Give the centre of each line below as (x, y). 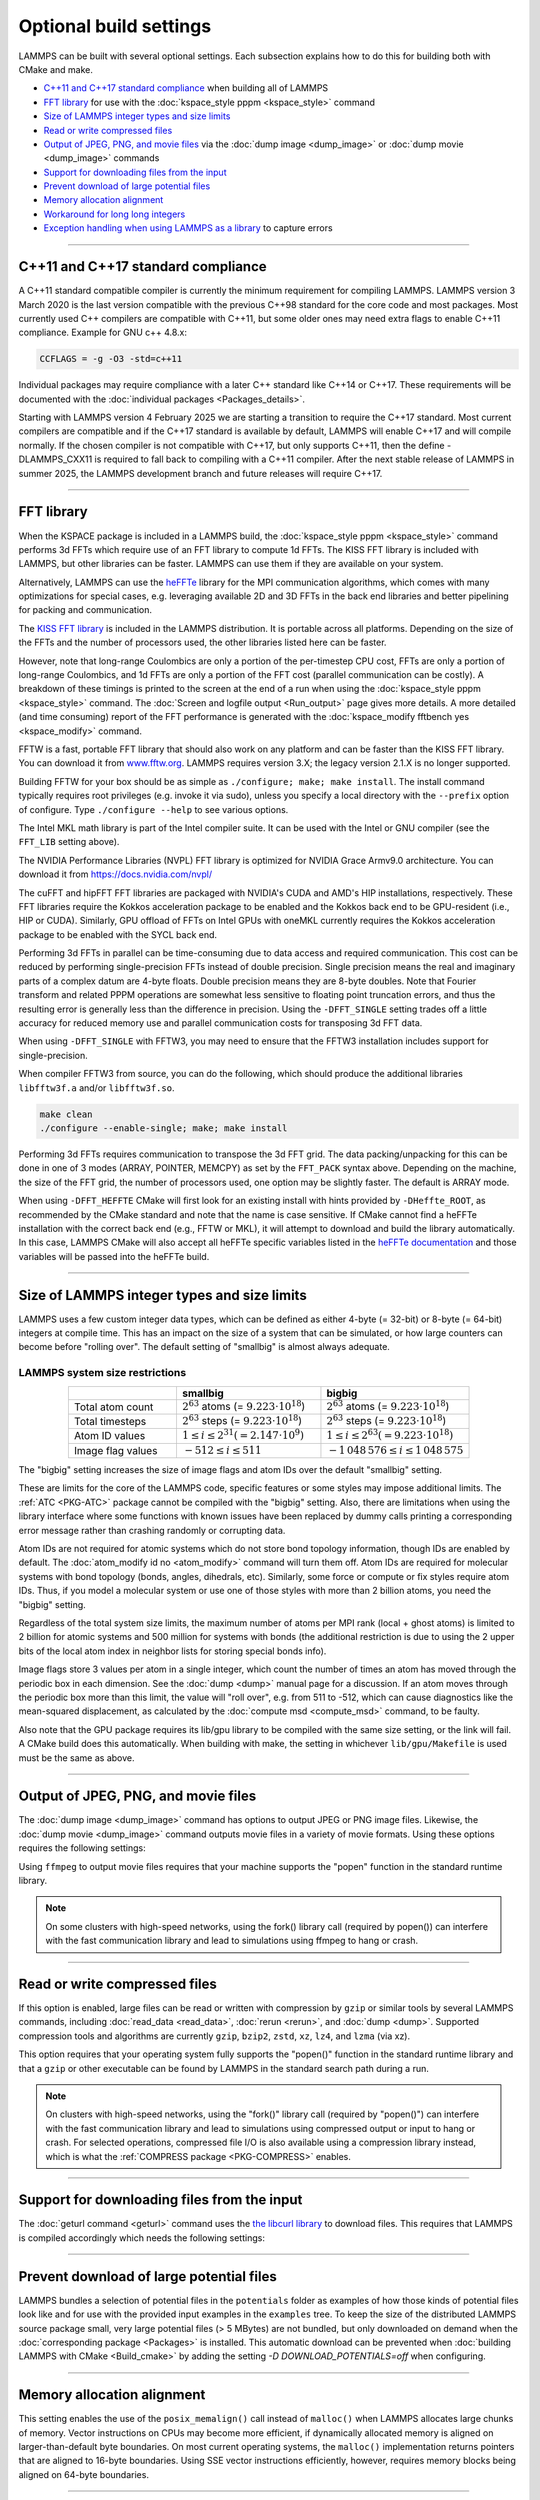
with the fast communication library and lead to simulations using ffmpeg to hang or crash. (232, 1941)
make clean (66, 1114)
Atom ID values (109, 1436)
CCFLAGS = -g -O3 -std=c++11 (111, 359)
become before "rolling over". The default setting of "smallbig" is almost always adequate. (204, 1347)
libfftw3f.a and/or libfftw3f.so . (96, 1087)
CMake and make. (56, 69)
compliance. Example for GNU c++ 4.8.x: (103, 332)
